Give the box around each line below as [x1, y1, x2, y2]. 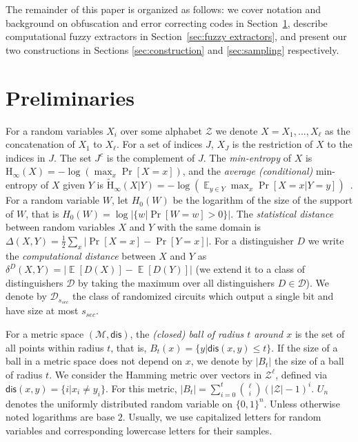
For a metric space [6, 326, 84, 340]
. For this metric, [105, 381, 177, 395]
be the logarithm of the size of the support [172, 193, 353, 207]
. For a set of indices [116, 137, 203, 151]
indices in [6, 150, 46, 164]
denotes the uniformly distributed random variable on [6, 396, 232, 410]
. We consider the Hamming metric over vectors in [49, 367, 262, 381]
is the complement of [106, 150, 195, 164]
